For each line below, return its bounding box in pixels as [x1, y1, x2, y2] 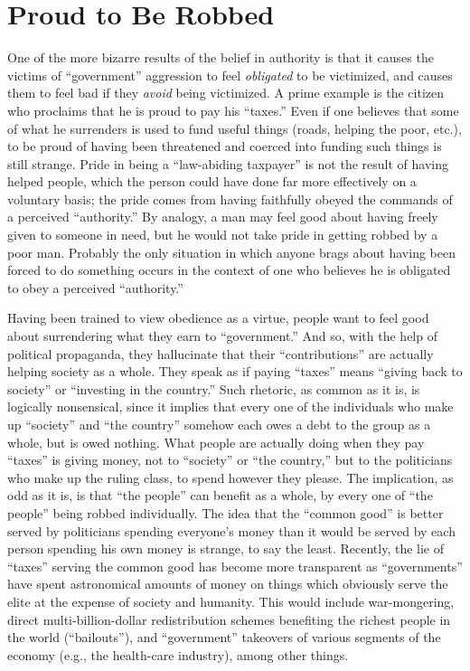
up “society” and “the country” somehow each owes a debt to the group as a [7, 415, 431, 433]
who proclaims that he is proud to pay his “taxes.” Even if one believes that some [7, 100, 459, 119]
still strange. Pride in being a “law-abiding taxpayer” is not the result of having [7, 154, 448, 173]
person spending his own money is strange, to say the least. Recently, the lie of [7, 539, 444, 558]
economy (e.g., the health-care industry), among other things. [7, 645, 349, 664]
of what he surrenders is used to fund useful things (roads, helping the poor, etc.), [7, 118, 462, 137]
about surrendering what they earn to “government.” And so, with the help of [7, 326, 437, 345]
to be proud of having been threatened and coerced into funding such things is [7, 137, 442, 156]
